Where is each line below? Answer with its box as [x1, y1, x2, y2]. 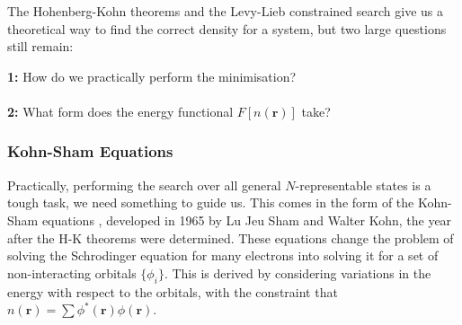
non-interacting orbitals [7, 263, 137, 282]
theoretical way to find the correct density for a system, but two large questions [7, 19, 447, 38]
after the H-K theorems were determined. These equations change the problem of [7, 228, 454, 247]
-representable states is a [295, 175, 431, 194]
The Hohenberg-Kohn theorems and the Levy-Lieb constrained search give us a [7, 2, 443, 20]
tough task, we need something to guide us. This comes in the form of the [7, 193, 414, 212]
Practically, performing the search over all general [7, 175, 281, 194]
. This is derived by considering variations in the [164, 263, 431, 282]
